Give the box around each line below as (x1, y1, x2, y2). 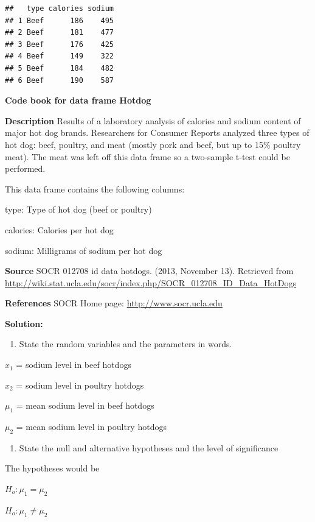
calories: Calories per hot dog (5, 223, 114, 236)
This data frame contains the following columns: (5, 182, 185, 195)
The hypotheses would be (5, 462, 100, 474)
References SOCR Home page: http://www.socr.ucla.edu (5, 297, 223, 309)
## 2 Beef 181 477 (5, 28, 114, 37)
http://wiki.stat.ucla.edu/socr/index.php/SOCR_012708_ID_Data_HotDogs (5, 276, 297, 289)
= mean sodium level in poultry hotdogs (16, 420, 167, 433)
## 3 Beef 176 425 (5, 40, 114, 49)
